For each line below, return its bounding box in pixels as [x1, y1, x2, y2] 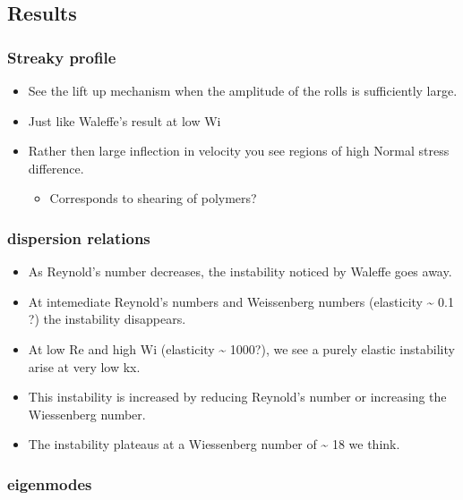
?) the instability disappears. [28, 309, 186, 328]
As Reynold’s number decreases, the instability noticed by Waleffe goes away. [28, 262, 452, 281]
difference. [28, 158, 84, 177]
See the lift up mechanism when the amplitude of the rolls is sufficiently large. [28, 81, 458, 99]
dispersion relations [7, 226, 150, 249]
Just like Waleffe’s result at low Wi [28, 111, 221, 130]
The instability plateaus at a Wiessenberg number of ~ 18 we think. [28, 435, 400, 453]
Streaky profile [7, 46, 116, 68]
